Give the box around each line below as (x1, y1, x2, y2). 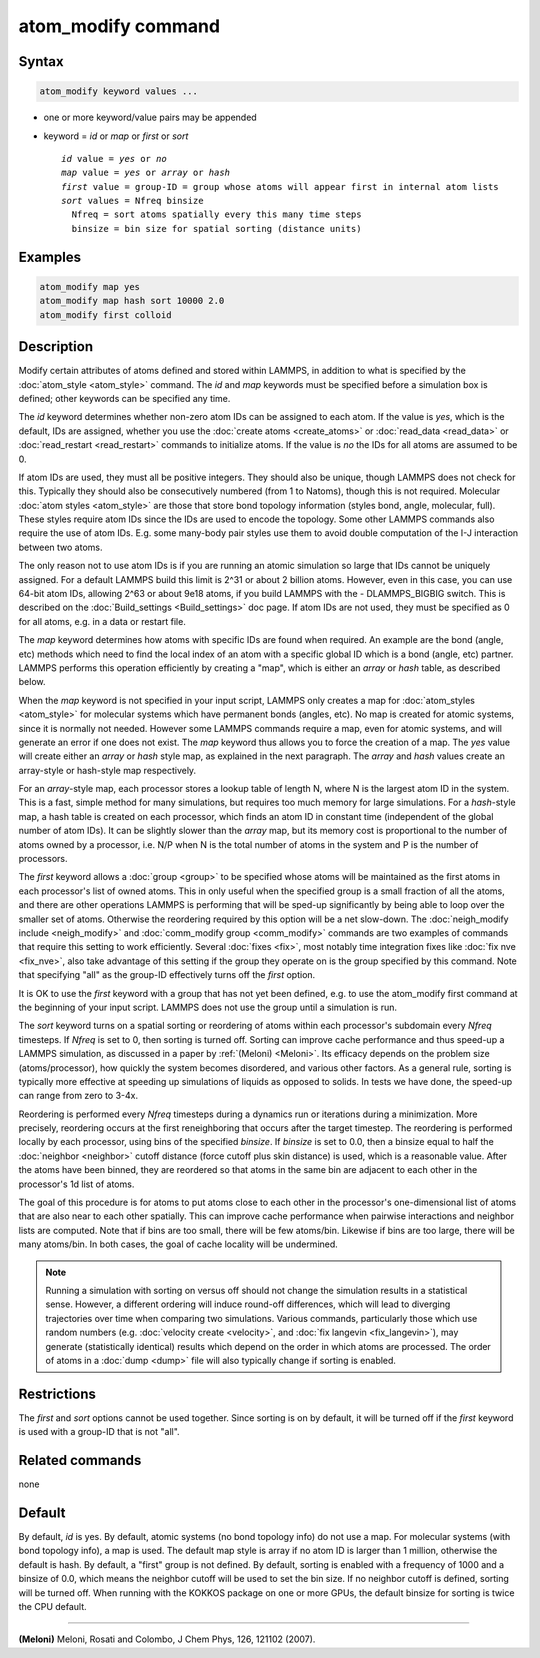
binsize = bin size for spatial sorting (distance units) (71, 223, 362, 234)
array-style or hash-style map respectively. (18, 764, 197, 776)
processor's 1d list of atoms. (18, 1178, 135, 1190)
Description (18, 338, 94, 355)
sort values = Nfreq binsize (61, 195, 204, 207)
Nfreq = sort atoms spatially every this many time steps (71, 209, 362, 220)
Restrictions (18, 1385, 97, 1402)
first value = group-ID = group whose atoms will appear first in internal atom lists (61, 181, 499, 192)
